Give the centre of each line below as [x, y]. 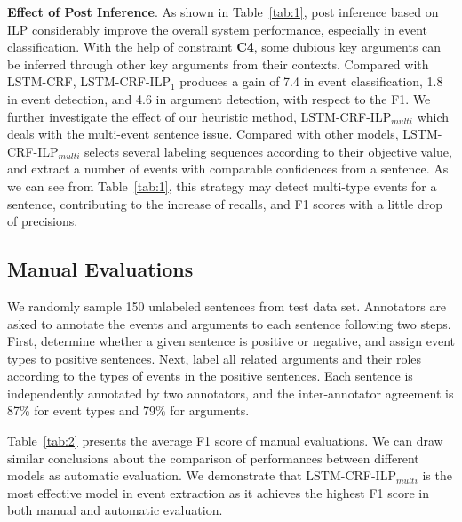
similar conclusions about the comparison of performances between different [213, 458]
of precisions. [43, 221]
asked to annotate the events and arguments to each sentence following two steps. [229, 323]
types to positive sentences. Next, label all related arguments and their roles [215, 358]
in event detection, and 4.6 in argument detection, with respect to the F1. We [219, 98]
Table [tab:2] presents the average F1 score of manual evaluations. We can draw [225, 441]
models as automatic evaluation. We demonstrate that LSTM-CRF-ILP [202, 475]
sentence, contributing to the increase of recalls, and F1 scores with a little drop [225, 203]
